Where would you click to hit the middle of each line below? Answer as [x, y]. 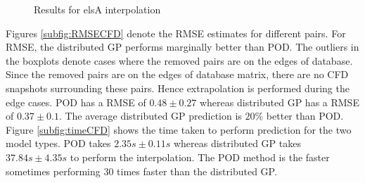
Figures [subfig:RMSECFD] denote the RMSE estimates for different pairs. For [176, 33]
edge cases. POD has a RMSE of [76, 102]
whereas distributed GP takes [237, 143]
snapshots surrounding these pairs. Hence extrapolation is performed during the [178, 88]
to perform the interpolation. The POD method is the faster [200, 157]
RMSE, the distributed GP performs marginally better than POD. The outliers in [182, 47]
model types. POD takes [58, 143]
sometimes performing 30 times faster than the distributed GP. [141, 171]
